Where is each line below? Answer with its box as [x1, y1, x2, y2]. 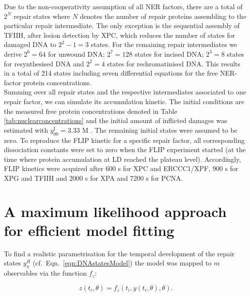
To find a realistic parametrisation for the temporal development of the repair [4, 248, 235, 258]
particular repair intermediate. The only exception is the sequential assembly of [4, 20, 240, 31]
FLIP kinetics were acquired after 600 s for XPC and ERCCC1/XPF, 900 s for [4, 163, 238, 173]
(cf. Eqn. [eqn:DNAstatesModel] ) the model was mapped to [32, 258, 212, 268]
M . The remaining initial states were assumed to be [82, 125, 237, 135]
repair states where [14, 11, 70, 21]
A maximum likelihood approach [4, 201, 227, 221]
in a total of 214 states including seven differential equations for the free [4, 68, 218, 78]
